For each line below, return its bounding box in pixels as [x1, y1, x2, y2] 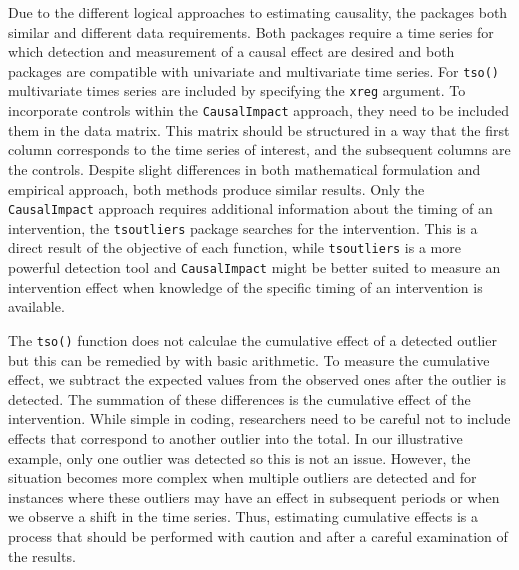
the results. [8, 545, 76, 566]
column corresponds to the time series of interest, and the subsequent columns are [8, 139, 511, 160]
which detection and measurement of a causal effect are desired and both [8, 41, 455, 62]
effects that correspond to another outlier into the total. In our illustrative [8, 427, 463, 448]
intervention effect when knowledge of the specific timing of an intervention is [8, 276, 483, 297]
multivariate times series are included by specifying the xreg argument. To [8, 80, 466, 101]
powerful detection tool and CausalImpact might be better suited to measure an [8, 257, 501, 278]
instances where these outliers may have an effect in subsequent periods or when [8, 486, 500, 507]
